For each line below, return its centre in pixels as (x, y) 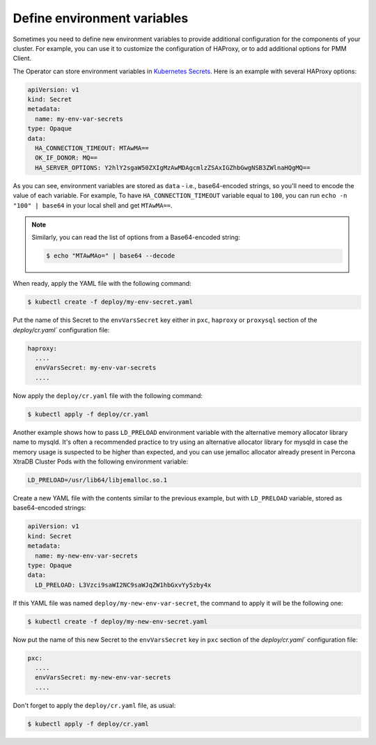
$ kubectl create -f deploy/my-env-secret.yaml (110, 302)
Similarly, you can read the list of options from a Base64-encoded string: (136, 238)
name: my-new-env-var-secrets (87, 555)
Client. (22, 59)
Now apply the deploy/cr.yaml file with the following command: (108, 395)
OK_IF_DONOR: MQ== (66, 158)
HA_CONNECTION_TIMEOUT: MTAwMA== (92, 148)
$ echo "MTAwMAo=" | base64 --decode (111, 256)
